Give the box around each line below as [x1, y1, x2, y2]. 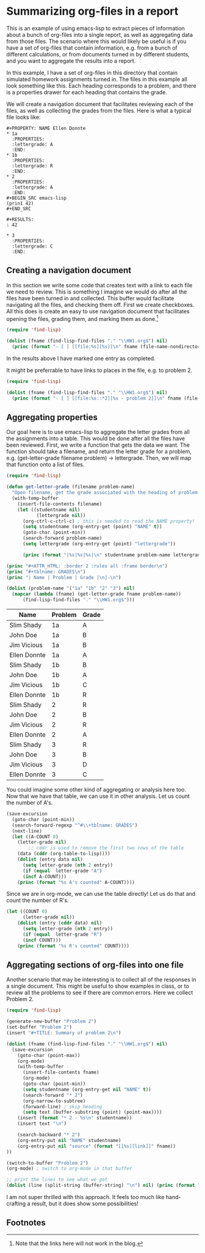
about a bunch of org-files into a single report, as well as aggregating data [6, 31, 193, 38]
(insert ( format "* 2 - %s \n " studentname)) [17, 1115, 132, 1121]
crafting [6, 1200, 26, 1208]
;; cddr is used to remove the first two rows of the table [28, 845, 184, 851]
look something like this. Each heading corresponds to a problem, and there [6, 81, 197, 89]
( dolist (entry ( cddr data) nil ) [17, 920, 103, 926]
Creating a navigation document [6, 265, 132, 276]
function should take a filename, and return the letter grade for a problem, [6, 448, 192, 455]
